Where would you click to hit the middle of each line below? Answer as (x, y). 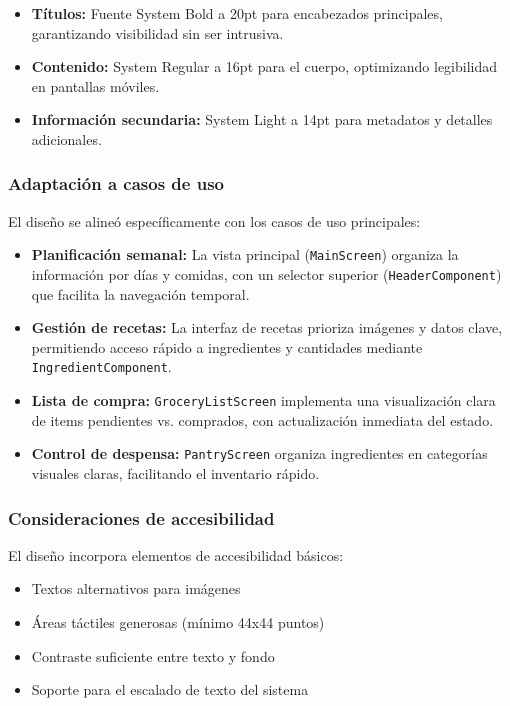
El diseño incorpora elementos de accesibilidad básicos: (176, 554)
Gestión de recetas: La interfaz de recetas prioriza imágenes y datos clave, (267, 327)
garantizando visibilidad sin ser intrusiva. (157, 32)
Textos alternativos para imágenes (136, 588)
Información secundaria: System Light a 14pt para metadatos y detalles (262, 119)
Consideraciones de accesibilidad (141, 517)
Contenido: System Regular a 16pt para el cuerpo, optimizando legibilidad (264, 66)
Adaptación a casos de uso (116, 183)
